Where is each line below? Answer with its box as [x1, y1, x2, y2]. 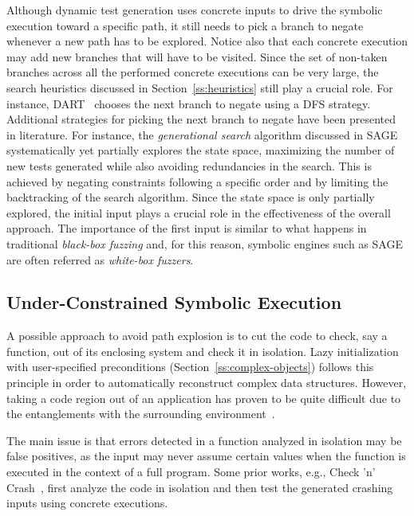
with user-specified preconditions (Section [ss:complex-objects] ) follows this [6, 358, 374, 375]
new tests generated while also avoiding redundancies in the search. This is [6, 157, 372, 174]
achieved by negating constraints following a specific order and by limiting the [6, 173, 388, 190]
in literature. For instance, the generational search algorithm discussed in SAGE [6, 126, 398, 143]
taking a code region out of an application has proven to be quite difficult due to [6, 389, 401, 406]
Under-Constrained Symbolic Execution [6, 290, 342, 315]
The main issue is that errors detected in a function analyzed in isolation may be [6, 432, 402, 448]
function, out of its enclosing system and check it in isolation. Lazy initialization [6, 342, 399, 359]
